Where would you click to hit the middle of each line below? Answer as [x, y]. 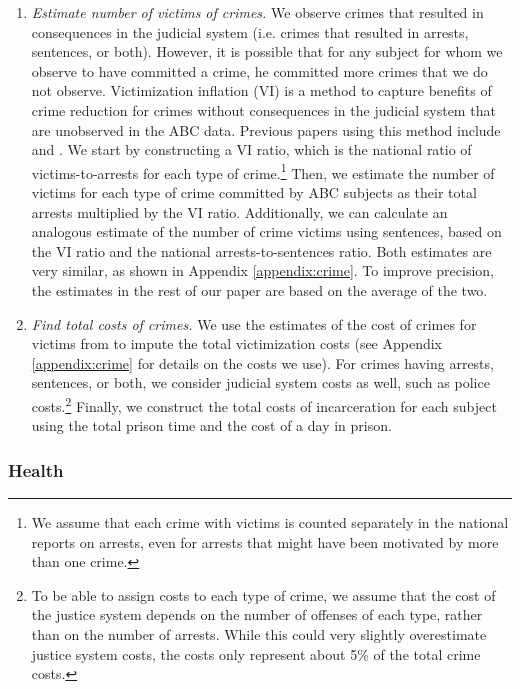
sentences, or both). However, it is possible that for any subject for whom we [267, 51]
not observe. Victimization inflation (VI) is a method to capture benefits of [261, 90]
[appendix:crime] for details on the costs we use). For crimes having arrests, [262, 362]
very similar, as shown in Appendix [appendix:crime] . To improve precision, [262, 270]
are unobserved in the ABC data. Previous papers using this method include [266, 129]
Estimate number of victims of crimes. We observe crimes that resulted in [257, 12]
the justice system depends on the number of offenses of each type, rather [257, 614]
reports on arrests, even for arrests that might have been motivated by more [265, 541]
